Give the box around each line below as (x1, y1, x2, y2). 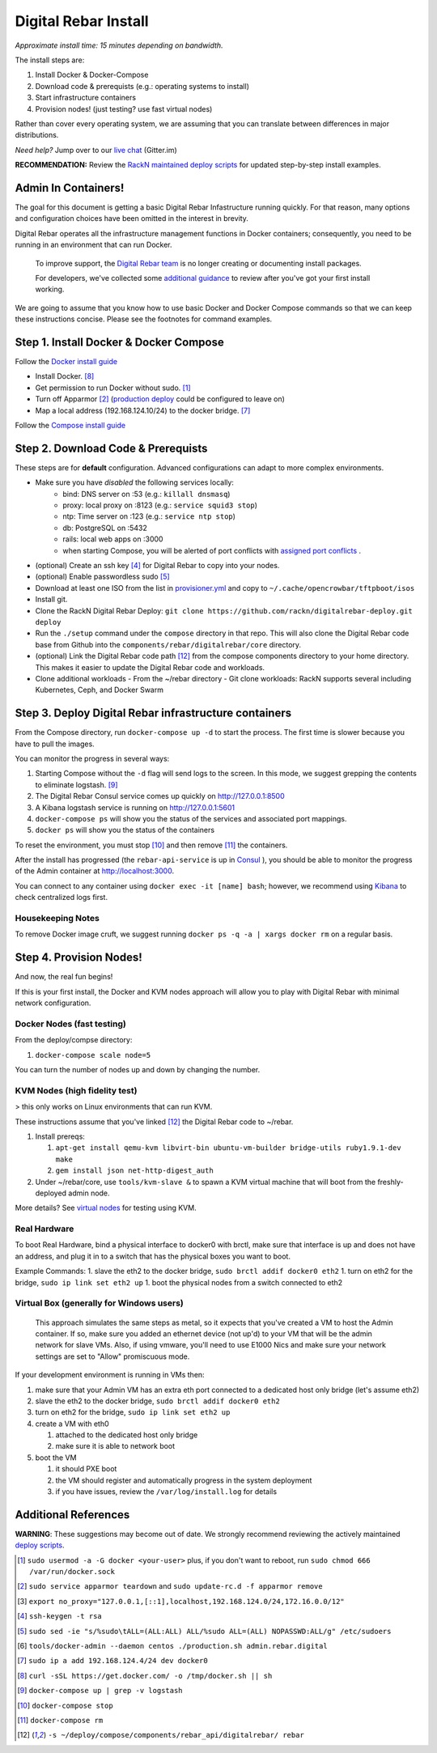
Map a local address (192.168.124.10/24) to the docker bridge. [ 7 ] (35, 405, 251, 415)
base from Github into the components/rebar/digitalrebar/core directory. (35, 639, 302, 649)
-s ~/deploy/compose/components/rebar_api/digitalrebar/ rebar (48, 1730, 305, 1740)
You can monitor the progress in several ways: (15, 753, 170, 763)
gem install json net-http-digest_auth (55, 1166, 214, 1175)
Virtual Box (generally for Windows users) (15, 1297, 184, 1309)
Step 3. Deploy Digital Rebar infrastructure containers (15, 707, 291, 720)
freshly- (377, 1177, 404, 1186)
